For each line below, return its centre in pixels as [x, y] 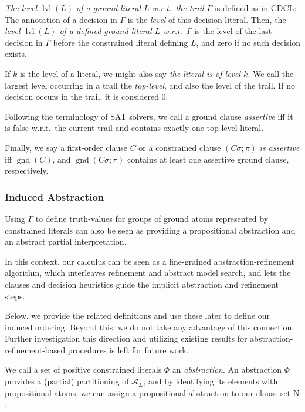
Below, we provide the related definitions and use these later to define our [138, 315]
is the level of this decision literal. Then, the [207, 19]
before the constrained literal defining [121, 42]
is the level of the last [233, 31]
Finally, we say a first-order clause [66, 147]
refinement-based [35, 349]
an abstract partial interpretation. [66, 242]
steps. [15, 296]
